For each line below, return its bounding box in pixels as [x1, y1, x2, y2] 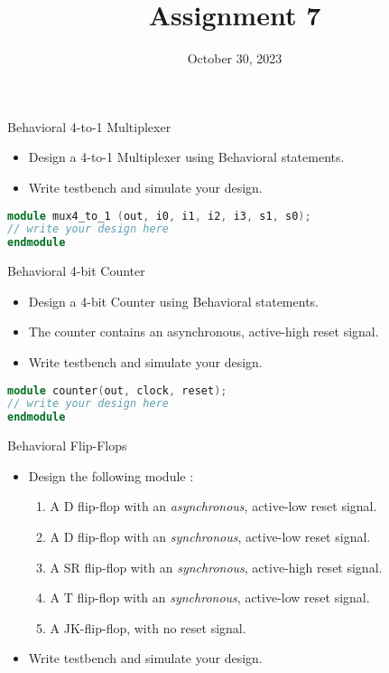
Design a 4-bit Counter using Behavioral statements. [28, 291, 319, 310]
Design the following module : [28, 466, 194, 485]
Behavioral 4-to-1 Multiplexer [7, 117, 171, 136]
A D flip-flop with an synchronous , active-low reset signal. [50, 526, 371, 545]
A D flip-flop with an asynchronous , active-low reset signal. [50, 497, 377, 516]
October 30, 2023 [187, 49, 282, 68]
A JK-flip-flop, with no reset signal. [50, 618, 246, 637]
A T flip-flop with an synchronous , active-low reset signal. [50, 588, 370, 607]
